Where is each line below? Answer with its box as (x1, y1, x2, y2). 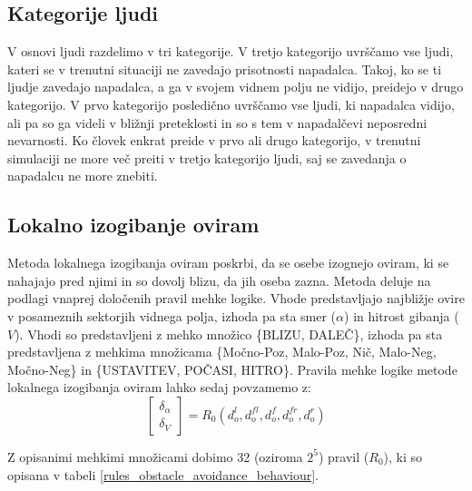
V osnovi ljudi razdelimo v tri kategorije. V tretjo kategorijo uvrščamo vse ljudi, (7, 42, 454, 61)
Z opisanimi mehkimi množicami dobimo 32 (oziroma (7, 447, 303, 466)
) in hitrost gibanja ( (344, 306, 459, 325)
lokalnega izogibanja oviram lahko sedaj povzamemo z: (7, 378, 311, 397)
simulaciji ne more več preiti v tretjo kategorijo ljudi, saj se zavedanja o (7, 148, 407, 167)
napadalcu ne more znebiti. (7, 166, 158, 185)
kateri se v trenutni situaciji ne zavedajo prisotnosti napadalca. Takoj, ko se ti (7, 59, 442, 78)
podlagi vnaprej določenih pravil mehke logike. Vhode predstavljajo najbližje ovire (7, 289, 465, 308)
